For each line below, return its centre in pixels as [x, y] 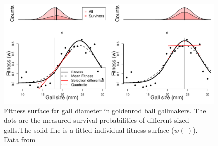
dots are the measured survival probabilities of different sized [97, 120]
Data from [20, 139]
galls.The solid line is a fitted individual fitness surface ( [89, 129]
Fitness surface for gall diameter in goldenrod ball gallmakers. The [105, 110]
